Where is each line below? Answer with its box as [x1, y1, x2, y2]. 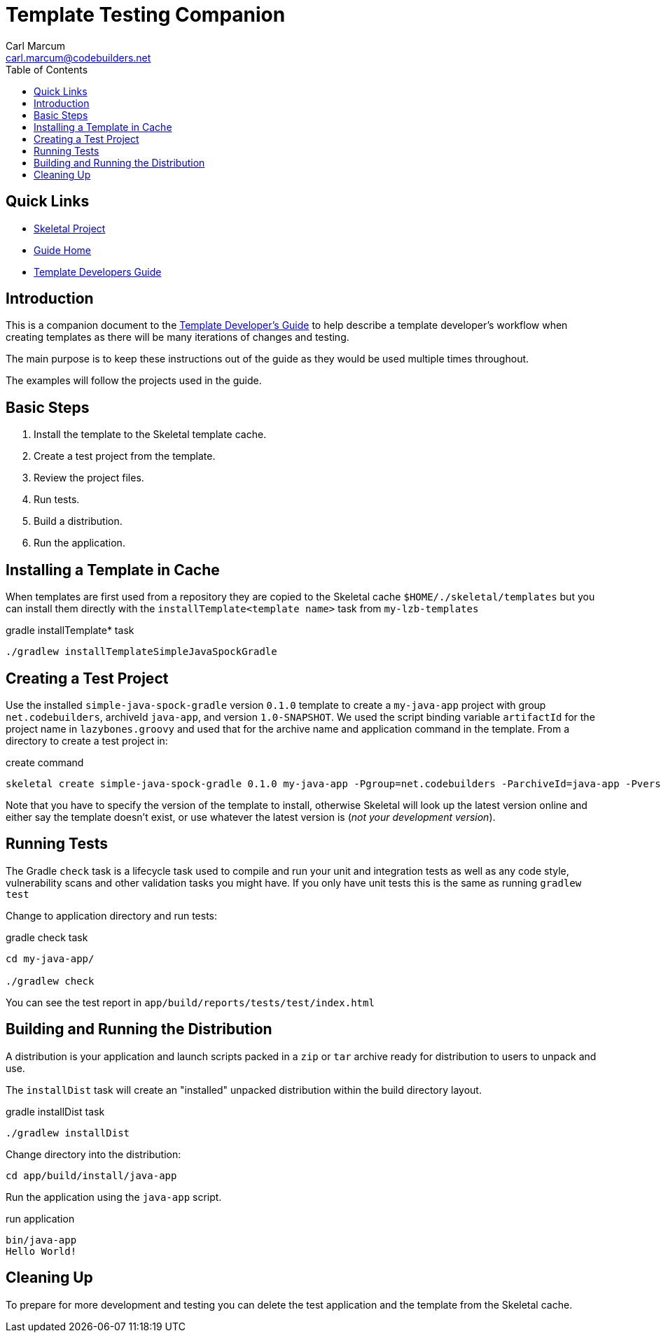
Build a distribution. [34, 515, 123, 528]
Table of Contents [6, 63, 88, 76]
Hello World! [6, 1245, 77, 1257]
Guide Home [34, 244, 92, 256]
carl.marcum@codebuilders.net [6, 51, 151, 64]
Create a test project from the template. [34, 450, 216, 463]
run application [6, 1212, 75, 1225]
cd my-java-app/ [6, 952, 95, 964]
